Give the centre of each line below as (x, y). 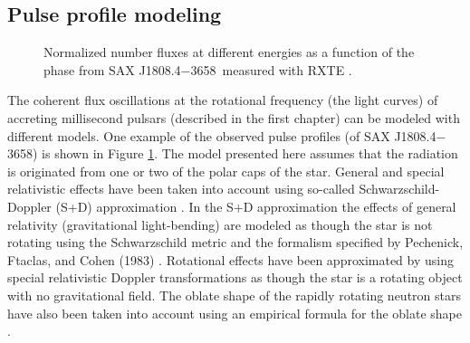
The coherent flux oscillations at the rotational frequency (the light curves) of (223, 100)
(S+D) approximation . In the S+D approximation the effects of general (256, 206)
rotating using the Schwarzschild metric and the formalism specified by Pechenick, (235, 242)
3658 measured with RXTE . (271, 69)
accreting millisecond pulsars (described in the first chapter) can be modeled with (234, 117)
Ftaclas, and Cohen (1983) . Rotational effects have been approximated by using (230, 259)
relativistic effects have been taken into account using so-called (181, 189)
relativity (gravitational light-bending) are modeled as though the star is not (220, 224)
